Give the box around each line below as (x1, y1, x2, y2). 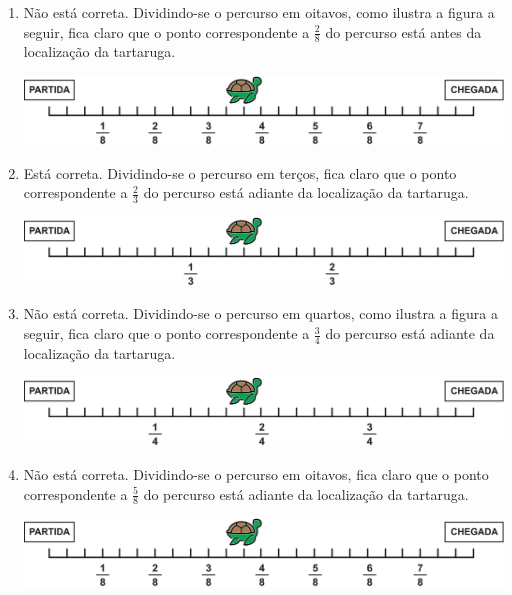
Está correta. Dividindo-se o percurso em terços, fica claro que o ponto (23, 162, 457, 183)
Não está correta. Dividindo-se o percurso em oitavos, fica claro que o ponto (23, 464, 489, 484)
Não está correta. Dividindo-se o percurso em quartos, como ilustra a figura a (23, 303, 498, 324)
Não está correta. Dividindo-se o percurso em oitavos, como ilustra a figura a (23, 2, 495, 22)
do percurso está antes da (325, 21, 482, 42)
